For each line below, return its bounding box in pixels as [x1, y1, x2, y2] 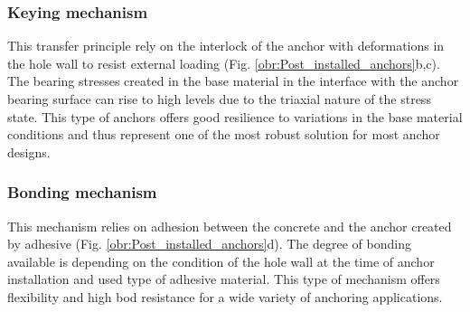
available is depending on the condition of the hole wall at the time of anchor [7, 251, 435, 270]
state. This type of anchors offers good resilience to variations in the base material [7, 107, 463, 126]
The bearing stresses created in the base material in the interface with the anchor [7, 71, 459, 90]
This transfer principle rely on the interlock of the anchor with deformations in [7, 36, 445, 55]
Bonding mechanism [7, 181, 157, 203]
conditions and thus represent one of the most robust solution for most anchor [7, 125, 440, 144]
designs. [7, 142, 51, 161]
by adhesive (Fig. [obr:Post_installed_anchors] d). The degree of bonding [7, 234, 411, 253]
